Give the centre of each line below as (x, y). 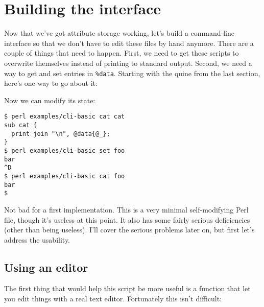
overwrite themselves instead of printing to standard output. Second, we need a (128, 63)
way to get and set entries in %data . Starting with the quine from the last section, (132, 73)
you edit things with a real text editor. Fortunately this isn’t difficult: (113, 299)
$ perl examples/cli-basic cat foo (65, 176)
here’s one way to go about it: (51, 83)
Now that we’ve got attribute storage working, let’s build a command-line (119, 33)
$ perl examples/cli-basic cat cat (65, 117)
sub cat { (21, 125)
